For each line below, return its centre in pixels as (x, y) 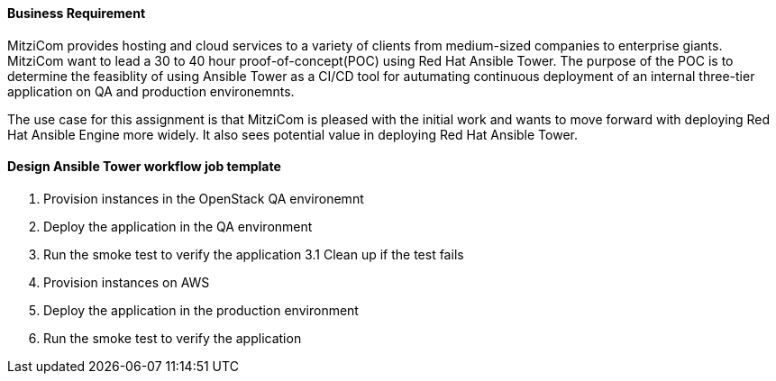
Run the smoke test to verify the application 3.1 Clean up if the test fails (254, 254)
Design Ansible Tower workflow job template (144, 167)
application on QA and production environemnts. (151, 91)
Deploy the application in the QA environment (178, 226)
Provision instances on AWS (127, 282)
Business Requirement (77, 13)
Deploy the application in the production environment (201, 310)
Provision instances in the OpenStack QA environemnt (204, 198)
